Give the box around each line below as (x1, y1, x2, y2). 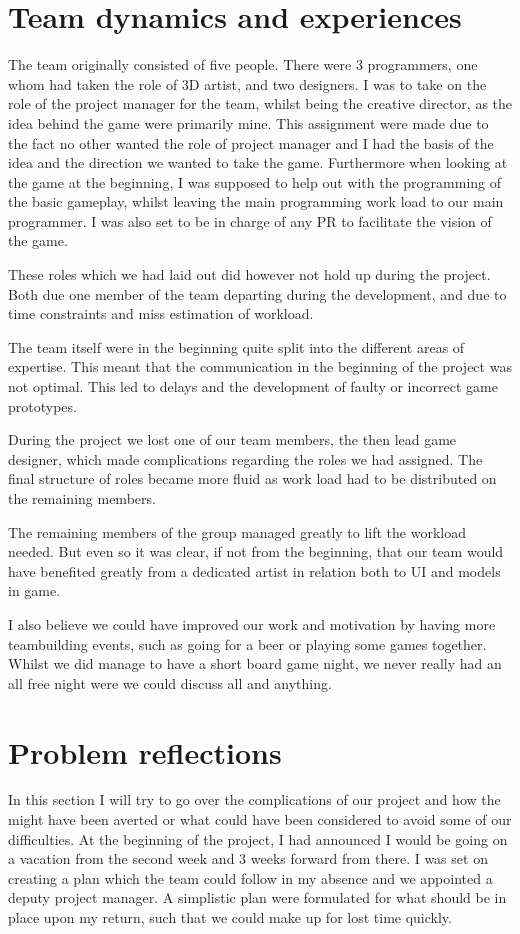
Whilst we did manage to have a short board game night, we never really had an (8, 653, 502, 674)
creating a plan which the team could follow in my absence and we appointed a (8, 867, 493, 888)
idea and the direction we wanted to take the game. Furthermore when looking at (8, 152, 508, 173)
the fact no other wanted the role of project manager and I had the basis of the (8, 132, 494, 153)
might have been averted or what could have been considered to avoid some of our (8, 809, 512, 830)
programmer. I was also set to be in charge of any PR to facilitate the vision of (8, 210, 492, 231)
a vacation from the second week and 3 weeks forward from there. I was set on (8, 848, 488, 869)
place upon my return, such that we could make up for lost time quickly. (8, 907, 452, 928)
